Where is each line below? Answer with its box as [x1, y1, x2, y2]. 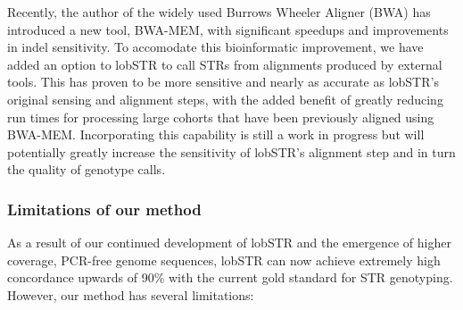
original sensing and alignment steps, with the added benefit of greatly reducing [7, 89, 443, 108]
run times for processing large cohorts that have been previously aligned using [7, 107, 434, 126]
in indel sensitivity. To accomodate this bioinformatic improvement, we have [7, 38, 424, 56]
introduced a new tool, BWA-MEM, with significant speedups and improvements [7, 20, 449, 38]
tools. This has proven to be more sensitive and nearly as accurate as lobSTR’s [7, 72, 439, 91]
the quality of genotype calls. [7, 160, 166, 179]
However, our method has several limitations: [7, 285, 254, 304]
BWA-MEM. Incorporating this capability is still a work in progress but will [7, 125, 425, 144]
